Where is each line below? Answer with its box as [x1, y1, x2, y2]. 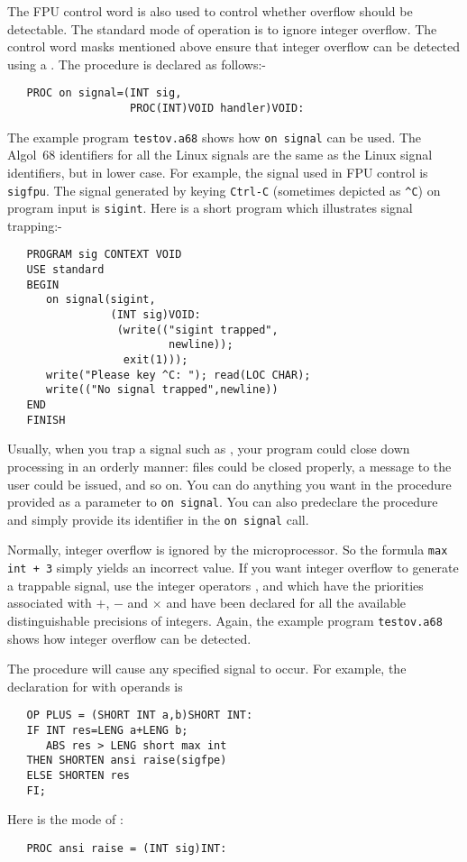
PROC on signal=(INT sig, [26, 87, 182, 100]
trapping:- [7, 215, 62, 234]
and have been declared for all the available [166, 593, 407, 612]
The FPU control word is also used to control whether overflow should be [7, 2, 413, 20]
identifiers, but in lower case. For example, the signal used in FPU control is [7, 162, 428, 181]
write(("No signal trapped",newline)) [45, 383, 279, 397]
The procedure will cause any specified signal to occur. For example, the [7, 659, 407, 678]
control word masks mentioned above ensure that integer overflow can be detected [7, 37, 461, 56]
